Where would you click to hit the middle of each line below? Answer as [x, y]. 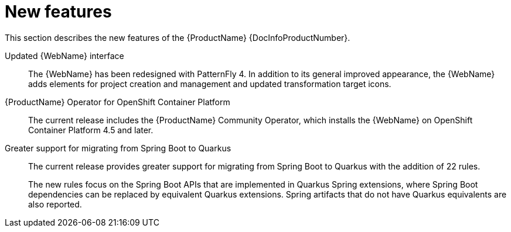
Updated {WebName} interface [64, 56]
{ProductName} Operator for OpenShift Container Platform [117, 102]
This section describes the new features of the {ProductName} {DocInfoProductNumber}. [178, 37]
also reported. [55, 204]
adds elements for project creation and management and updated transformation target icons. [210, 84]
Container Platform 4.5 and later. [91, 130]
